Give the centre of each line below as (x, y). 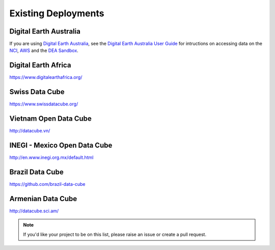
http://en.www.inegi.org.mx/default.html (51, 157)
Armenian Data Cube (43, 199)
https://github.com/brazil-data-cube (47, 184)
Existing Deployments (57, 13)
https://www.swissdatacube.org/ (44, 104)
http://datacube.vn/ (30, 131)
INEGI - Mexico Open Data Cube (61, 145)
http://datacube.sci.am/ (34, 211)
